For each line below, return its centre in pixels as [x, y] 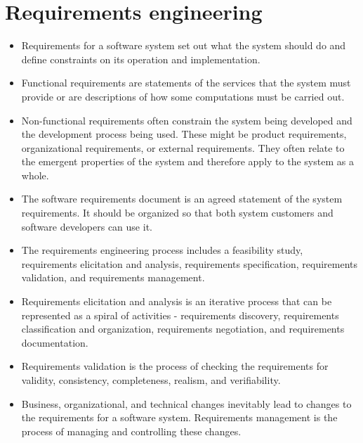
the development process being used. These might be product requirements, [184, 134]
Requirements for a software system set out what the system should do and [184, 45]
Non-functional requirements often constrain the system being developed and [187, 120]
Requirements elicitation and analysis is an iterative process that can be [177, 301]
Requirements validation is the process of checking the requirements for [175, 366]
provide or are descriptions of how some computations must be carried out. [183, 96]
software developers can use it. [87, 226]
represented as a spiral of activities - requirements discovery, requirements [180, 315]
